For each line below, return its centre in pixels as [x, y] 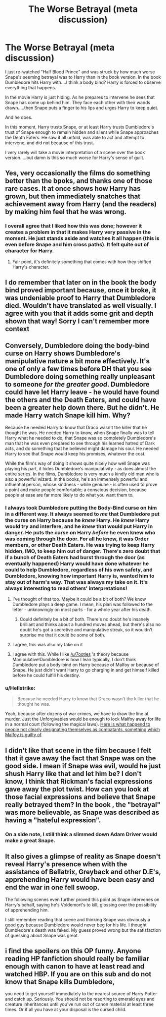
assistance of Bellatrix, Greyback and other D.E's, [83, 872]
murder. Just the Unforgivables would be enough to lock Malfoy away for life [83, 719]
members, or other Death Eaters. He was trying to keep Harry [80, 545]
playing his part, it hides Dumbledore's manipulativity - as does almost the [81, 468]
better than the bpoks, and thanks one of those [79, 181]
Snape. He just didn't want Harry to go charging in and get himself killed [86, 670]
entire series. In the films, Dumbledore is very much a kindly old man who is [82, 474]
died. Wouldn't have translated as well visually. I [81, 306]
